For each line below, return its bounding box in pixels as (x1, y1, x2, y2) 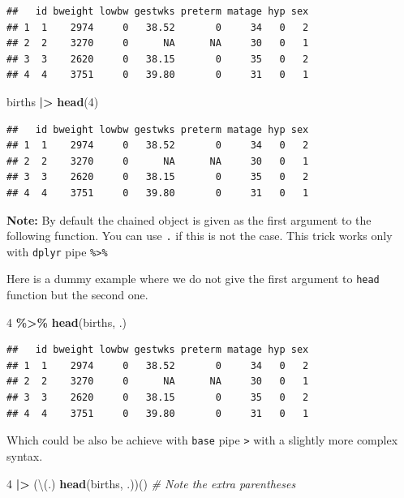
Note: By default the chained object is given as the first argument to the (6, 211, 372, 228)
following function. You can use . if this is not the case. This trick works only (6, 227, 393, 244)
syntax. (6, 447, 43, 464)
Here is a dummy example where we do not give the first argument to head (6, 270, 380, 287)
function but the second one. (6, 286, 148, 303)
